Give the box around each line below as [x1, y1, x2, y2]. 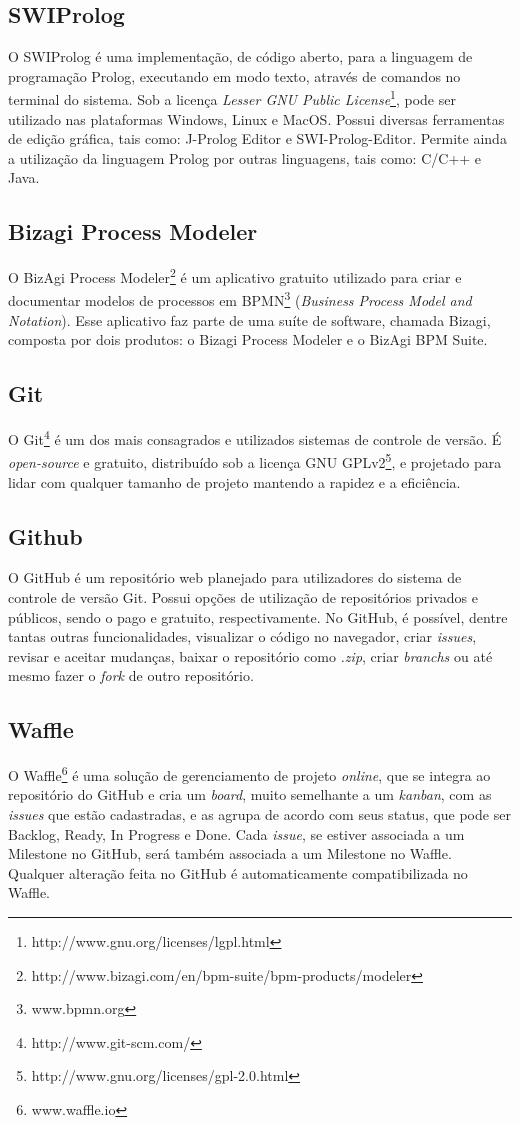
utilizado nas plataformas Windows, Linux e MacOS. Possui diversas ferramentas [8, 108, 505, 129]
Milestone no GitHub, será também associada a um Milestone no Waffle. [8, 843, 452, 864]
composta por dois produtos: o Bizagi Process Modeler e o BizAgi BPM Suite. [8, 329, 488, 350]
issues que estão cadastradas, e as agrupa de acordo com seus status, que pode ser [8, 804, 511, 825]
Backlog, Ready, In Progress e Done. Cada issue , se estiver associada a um [8, 823, 465, 844]
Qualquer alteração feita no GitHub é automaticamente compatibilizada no [8, 862, 468, 883]
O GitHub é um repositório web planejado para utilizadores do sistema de [8, 567, 462, 588]
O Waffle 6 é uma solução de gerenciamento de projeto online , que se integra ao [8, 762, 491, 785]
